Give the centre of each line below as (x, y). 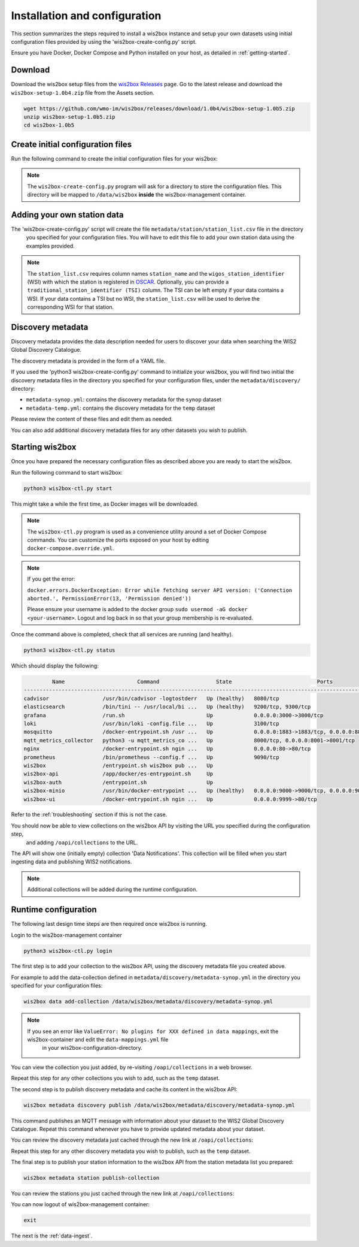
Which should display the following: (55, 666)
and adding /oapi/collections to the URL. (82, 843)
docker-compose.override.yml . (71, 548)
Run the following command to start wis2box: (67, 472)
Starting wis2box (44, 447)
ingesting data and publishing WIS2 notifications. (72, 862)
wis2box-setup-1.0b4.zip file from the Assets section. (83, 92)
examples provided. (50, 246)
